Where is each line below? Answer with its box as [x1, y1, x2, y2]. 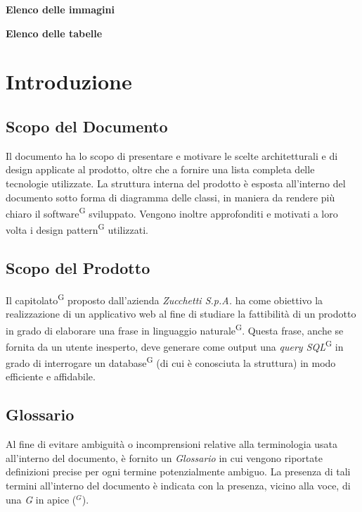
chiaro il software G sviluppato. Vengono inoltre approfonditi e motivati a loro [6, 204, 338, 220]
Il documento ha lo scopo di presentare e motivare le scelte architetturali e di [6, 148, 338, 163]
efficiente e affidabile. [6, 369, 96, 384]
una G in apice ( [6, 492, 77, 506]
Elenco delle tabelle [6, 25, 103, 40]
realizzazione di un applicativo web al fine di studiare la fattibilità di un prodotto [6, 306, 356, 321]
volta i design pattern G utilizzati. [6, 220, 148, 237]
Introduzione [6, 67, 132, 96]
